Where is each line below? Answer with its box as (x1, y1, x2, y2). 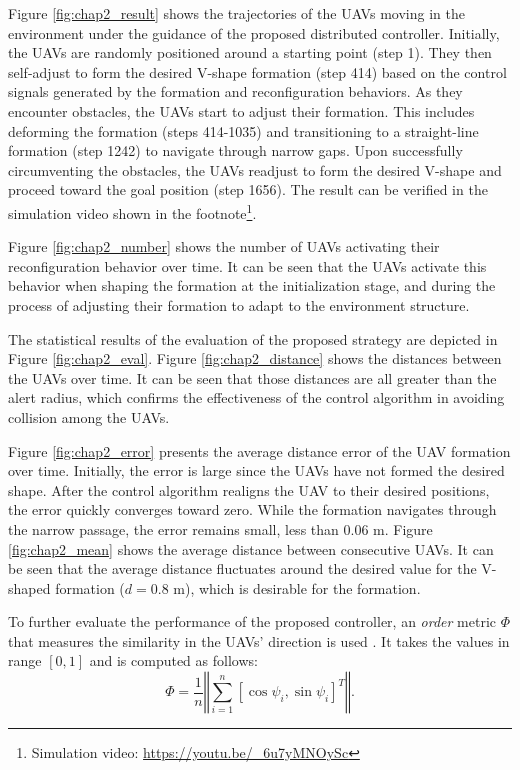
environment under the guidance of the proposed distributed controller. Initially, (8, 22, 500, 43)
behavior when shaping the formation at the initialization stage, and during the (8, 275, 496, 296)
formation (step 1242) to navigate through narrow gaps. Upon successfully (8, 140, 463, 161)
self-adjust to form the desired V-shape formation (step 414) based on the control (8, 61, 507, 82)
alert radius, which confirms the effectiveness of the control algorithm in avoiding (8, 387, 505, 408)
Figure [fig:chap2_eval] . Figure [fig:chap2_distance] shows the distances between (8, 348, 502, 369)
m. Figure (373, 518, 433, 539)
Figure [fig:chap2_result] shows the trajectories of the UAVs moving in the (8, 3, 465, 23)
